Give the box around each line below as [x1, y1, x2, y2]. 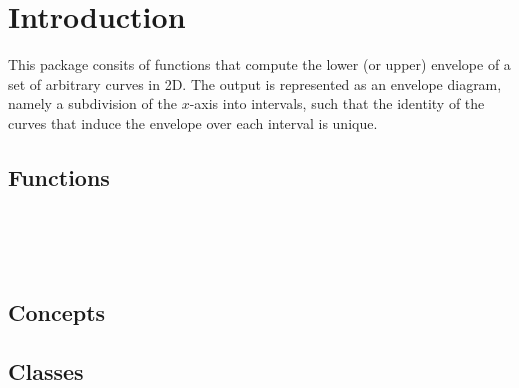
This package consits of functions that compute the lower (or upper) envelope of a [8, 54, 511, 75]
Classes [8, 355, 84, 386]
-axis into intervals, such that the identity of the [189, 93, 485, 114]
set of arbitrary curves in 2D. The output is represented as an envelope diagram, [8, 73, 502, 94]
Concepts [8, 296, 106, 327]
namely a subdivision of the [8, 93, 177, 114]
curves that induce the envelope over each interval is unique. [8, 112, 378, 133]
